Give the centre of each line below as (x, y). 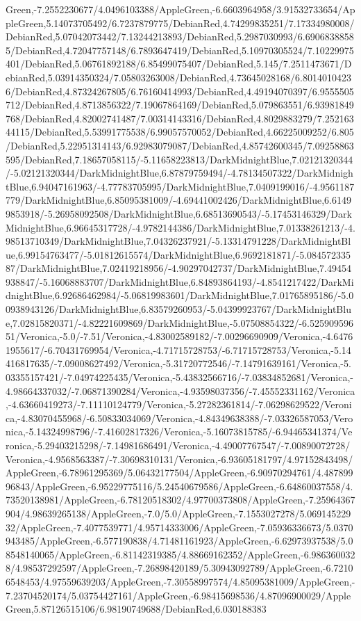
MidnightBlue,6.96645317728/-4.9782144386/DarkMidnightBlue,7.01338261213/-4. (180, 227)
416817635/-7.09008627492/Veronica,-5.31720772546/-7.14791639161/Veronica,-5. (178, 363)
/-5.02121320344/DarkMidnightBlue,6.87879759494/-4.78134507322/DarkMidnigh (179, 173)
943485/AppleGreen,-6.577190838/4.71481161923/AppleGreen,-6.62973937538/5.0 (179, 541)
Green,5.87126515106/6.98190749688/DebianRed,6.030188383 (136, 609)
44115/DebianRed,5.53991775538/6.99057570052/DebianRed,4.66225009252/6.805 (180, 132)
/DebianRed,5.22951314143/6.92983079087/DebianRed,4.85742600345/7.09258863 (180, 145)
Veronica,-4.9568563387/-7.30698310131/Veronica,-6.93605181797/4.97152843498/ (179, 459)
